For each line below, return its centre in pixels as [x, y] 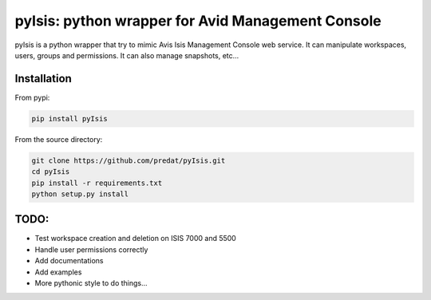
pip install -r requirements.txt [97, 183]
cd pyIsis [51, 172]
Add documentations [69, 261]
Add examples [58, 272]
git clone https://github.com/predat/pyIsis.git [129, 160]
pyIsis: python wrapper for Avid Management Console [198, 21]
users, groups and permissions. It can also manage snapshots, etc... [127, 55]
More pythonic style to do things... [91, 283]
